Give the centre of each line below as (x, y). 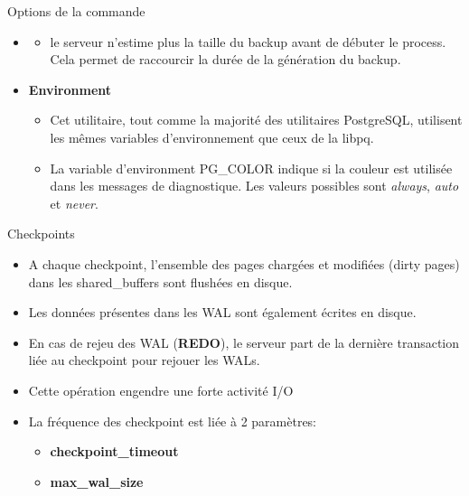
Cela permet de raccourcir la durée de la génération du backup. (225, 59)
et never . (74, 203)
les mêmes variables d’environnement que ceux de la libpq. (212, 137)
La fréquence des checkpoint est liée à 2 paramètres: (173, 421)
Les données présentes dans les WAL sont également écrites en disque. (222, 312)
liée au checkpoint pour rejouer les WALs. (144, 360)
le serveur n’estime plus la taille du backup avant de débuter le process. (248, 41)
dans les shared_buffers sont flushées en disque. (160, 281)
